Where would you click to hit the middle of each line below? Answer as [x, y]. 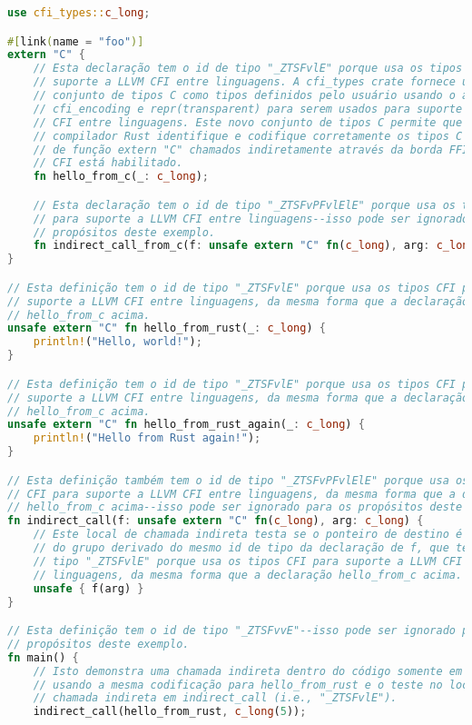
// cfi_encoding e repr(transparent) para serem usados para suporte [248, 109]
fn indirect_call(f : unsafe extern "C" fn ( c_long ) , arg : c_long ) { [216, 521]
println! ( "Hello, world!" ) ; [118, 342]
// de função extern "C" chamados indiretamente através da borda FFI [251, 149]
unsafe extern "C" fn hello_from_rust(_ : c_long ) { [167, 328]
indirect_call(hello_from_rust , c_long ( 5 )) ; [170, 712]
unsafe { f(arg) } [88, 588]
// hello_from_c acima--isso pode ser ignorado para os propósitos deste [235, 507]
